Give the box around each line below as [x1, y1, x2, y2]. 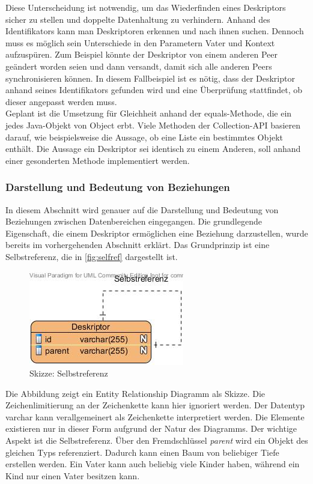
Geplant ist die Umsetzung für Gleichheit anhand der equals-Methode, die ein [5, 107, 292, 119]
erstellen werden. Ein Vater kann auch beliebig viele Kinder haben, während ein [5, 458, 300, 470]
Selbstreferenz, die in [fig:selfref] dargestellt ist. [5, 250, 178, 262]
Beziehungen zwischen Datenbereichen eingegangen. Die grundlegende [5, 215, 262, 228]
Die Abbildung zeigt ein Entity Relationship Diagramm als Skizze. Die [5, 387, 266, 399]
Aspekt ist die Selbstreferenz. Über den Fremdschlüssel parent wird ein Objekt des [5, 434, 308, 447]
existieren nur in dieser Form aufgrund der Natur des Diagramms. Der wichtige [5, 422, 297, 435]
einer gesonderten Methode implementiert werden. [5, 154, 190, 166]
